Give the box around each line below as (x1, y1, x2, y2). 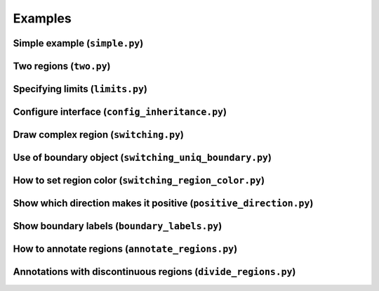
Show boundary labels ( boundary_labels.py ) (13, 220, 222, 232)
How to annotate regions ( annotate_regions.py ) (13, 243, 238, 255)
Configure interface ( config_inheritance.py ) (13, 106, 227, 118)
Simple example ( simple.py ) (13, 37, 144, 49)
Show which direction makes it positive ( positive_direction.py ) (13, 198, 314, 209)
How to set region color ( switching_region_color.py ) (13, 174, 265, 186)
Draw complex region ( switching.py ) (13, 129, 185, 141)
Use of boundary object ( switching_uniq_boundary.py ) (13, 152, 272, 164)
